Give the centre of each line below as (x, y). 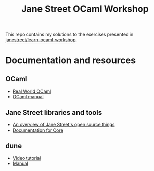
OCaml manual (28, 97)
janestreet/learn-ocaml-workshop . (41, 40)
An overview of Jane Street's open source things (64, 125)
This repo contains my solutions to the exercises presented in (69, 35)
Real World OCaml (32, 91)
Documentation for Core (38, 130)
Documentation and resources (70, 60)
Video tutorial (27, 158)
